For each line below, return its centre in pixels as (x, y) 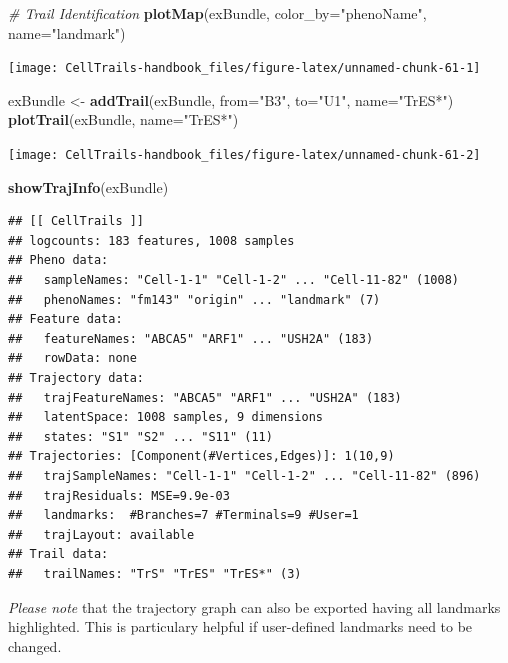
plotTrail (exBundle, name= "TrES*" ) (123, 119)
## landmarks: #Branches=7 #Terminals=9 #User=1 (183, 515)
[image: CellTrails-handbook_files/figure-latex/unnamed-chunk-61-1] (244, 68)
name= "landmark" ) (67, 32)
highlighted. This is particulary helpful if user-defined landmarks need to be (240, 626)
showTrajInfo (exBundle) (88, 186)
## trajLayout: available (101, 534)
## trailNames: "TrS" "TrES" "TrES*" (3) (155, 573)
